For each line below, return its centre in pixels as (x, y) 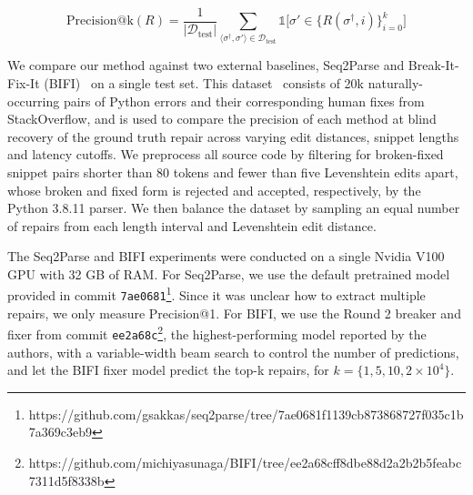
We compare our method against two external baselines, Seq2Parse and (206, 65)
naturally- (395, 82)
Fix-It (24, 82)
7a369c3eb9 (60, 432)
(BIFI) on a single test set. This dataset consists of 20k (204, 82)
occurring (34, 101)
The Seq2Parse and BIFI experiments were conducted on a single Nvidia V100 (226, 256)
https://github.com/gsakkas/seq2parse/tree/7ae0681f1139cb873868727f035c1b (246, 414)
